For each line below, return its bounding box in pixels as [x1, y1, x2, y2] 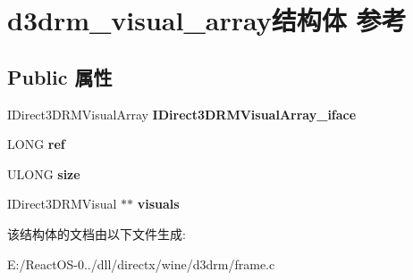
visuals [137, 194, 180, 213]
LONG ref [7, 135, 65, 153]
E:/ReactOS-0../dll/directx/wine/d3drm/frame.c [7, 254, 275, 273]
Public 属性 [7, 62, 113, 90]
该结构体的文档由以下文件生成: [7, 224, 186, 243]
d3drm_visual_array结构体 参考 [7, 2, 407, 38]
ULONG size [7, 164, 80, 183]
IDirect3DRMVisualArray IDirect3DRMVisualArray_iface [7, 104, 357, 123]
